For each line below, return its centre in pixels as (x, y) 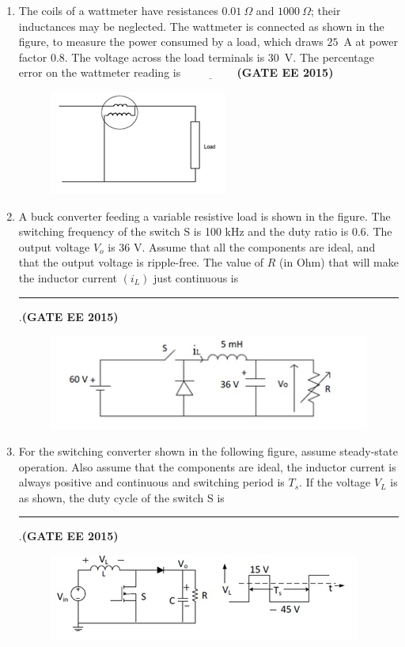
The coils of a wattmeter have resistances (118, 10)
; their (326, 10)
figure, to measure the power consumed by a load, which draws (171, 42)
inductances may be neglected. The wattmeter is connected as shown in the (201, 26)
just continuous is (196, 277)
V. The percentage (329, 57)
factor (33, 57)
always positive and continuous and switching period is (151, 482)
